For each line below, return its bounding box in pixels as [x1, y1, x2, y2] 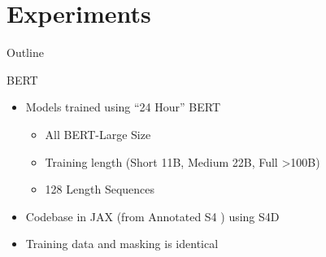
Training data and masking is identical [25, 235, 219, 252]
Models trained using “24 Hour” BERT [25, 98, 221, 115]
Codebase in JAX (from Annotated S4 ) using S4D [25, 207, 280, 224]
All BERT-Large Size [45, 125, 151, 142]
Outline [7, 44, 44, 61]
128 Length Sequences [45, 181, 155, 198]
